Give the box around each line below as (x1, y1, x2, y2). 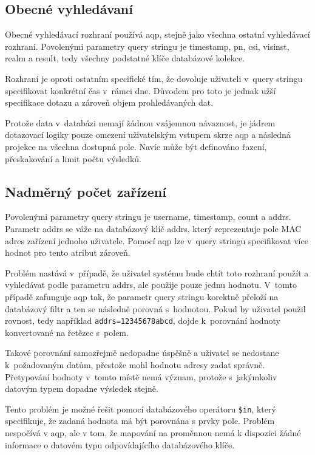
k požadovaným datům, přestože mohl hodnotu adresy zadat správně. (5, 358, 265, 371)
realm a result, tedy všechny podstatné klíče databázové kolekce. (5, 52, 245, 64)
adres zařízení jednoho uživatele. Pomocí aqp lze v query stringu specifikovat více (5, 234, 308, 247)
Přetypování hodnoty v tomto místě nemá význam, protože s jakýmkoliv (5, 370, 277, 383)
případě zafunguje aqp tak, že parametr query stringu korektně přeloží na (5, 290, 279, 303)
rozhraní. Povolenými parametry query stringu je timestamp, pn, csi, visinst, (5, 39, 290, 52)
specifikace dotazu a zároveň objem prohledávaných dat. (5, 96, 214, 109)
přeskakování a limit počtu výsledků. (5, 152, 141, 165)
